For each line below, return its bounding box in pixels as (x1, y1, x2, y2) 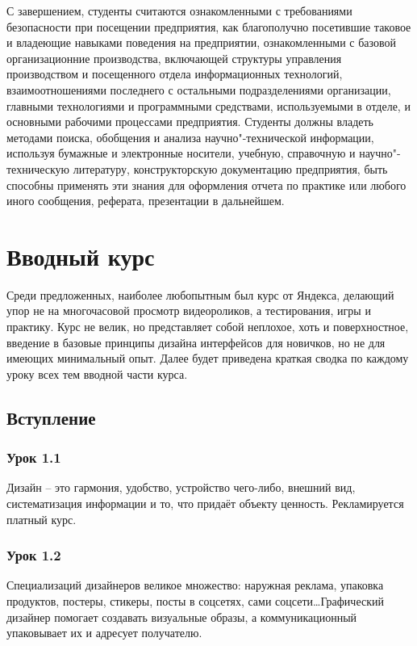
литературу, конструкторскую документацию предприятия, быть (73, 160, 388, 177)
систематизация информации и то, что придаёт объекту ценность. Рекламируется (6, 495, 404, 511)
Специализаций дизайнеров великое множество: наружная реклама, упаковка (6, 577, 384, 594)
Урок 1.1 (6, 447, 61, 468)
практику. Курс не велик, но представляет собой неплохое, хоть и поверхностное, (6, 318, 409, 335)
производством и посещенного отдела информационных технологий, (6, 65, 343, 82)
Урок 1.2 (6, 545, 61, 565)
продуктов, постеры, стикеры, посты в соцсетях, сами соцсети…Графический (6, 593, 384, 609)
